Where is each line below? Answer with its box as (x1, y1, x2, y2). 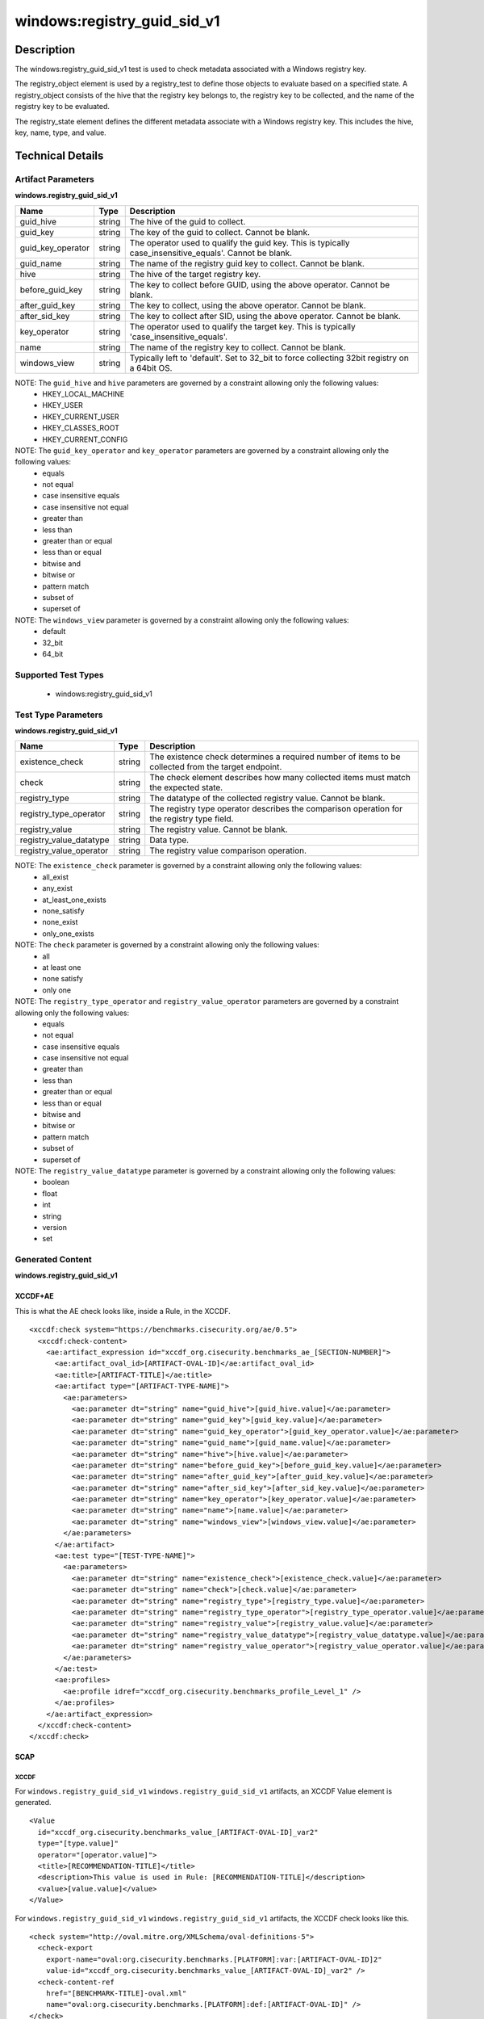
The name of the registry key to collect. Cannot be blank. (129, 342, 346, 353)
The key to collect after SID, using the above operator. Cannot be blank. (129, 310, 401, 321)
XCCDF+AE (15, 1291, 54, 1301)
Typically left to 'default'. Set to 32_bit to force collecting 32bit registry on (129, 352, 409, 363)
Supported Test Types (15, 669, 104, 680)
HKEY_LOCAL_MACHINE (42, 388, 125, 399)
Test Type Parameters (15, 709, 103, 720)
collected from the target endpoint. (149, 762, 282, 773)
